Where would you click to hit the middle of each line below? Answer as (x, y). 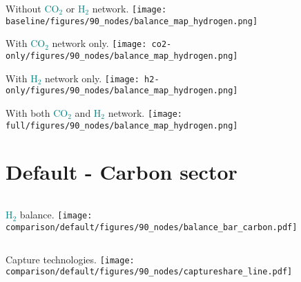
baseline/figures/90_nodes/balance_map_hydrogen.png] (132, 21)
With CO (26, 43)
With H (22, 78)
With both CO (37, 112)
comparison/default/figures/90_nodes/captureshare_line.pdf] (149, 272)
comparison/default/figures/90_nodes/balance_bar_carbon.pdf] (152, 228)
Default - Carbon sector (122, 172)
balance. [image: (56, 215)
